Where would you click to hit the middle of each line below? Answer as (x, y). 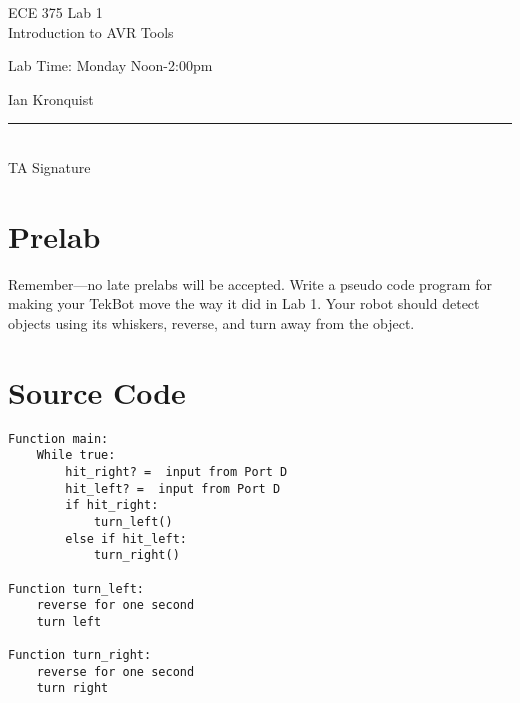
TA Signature (49, 166)
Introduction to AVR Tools (91, 31)
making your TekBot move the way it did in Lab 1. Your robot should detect (244, 303)
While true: (76, 455)
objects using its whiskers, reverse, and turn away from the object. (211, 322)
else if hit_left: (126, 538)
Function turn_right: (80, 655)
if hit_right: (112, 505)
